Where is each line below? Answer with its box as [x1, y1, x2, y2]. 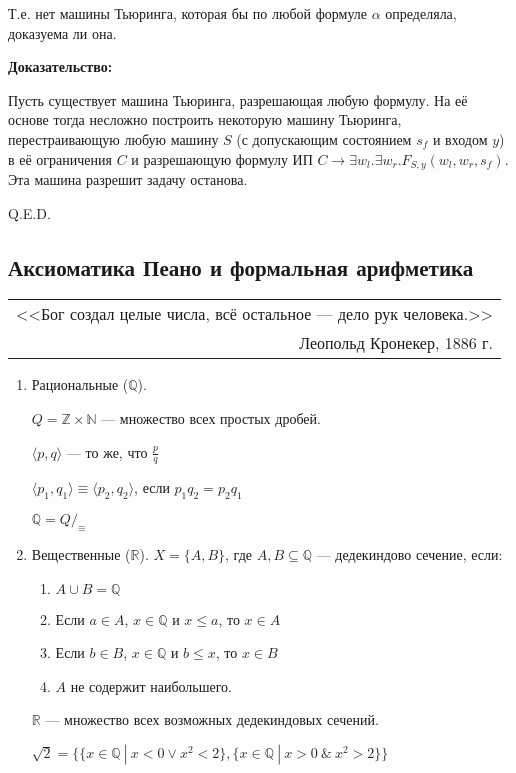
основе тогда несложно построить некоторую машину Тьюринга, [8, 109, 402, 130]
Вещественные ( [31, 544, 131, 565]
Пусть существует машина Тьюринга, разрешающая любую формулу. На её [8, 89, 468, 110]
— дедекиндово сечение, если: [316, 544, 503, 565]
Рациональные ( [31, 374, 129, 395]
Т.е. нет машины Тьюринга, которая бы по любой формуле [8, 3, 368, 23]
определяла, [385, 3, 457, 23]
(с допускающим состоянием [236, 128, 412, 149]
